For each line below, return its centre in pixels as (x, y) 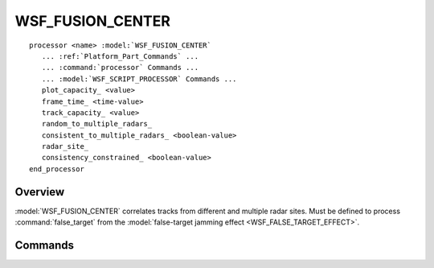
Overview (40, 192)
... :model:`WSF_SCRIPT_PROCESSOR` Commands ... (139, 79)
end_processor (57, 169)
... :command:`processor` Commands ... (120, 68)
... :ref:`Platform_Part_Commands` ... (120, 56)
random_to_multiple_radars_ (97, 124)
